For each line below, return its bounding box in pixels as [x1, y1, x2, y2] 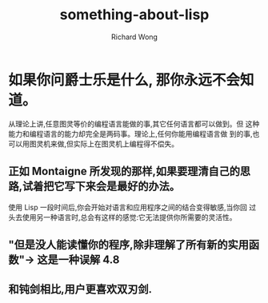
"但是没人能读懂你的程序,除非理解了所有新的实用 [8, 237, 250, 251]
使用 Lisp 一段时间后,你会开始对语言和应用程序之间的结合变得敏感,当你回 [8, 202, 248, 212]
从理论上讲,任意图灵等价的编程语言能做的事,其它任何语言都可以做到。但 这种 [8, 118, 260, 129]
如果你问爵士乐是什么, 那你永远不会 [8, 70, 241, 89]
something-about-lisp [59, 6, 210, 24]
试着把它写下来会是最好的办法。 [22, 180, 181, 193]
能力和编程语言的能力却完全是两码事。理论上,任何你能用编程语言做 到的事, [8, 129, 254, 138]
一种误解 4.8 [58, 253, 120, 266]
